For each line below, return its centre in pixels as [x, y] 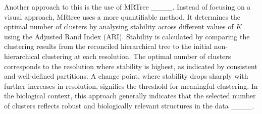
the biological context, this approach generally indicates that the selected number [130, 96]
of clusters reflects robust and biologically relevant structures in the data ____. [129, 105]
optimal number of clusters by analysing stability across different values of [119, 26]
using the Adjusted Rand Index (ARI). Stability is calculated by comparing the [127, 36]
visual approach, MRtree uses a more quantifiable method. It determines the [122, 16]
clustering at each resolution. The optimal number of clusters [137, 56]
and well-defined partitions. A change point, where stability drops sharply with [126, 76]
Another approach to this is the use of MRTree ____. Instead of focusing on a [127, 7]
